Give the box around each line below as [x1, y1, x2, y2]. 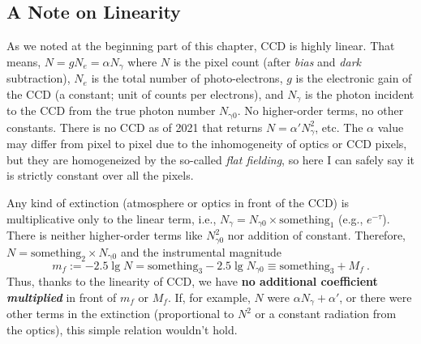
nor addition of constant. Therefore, [227, 227, 406, 244]
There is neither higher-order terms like [6, 227, 203, 244]
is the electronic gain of [295, 70, 412, 87]
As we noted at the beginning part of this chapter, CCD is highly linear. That [6, 37, 395, 54]
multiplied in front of [6, 289, 117, 306]
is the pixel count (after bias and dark [173, 53, 361, 70]
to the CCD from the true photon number [6, 102, 216, 119]
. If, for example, [167, 289, 251, 306]
